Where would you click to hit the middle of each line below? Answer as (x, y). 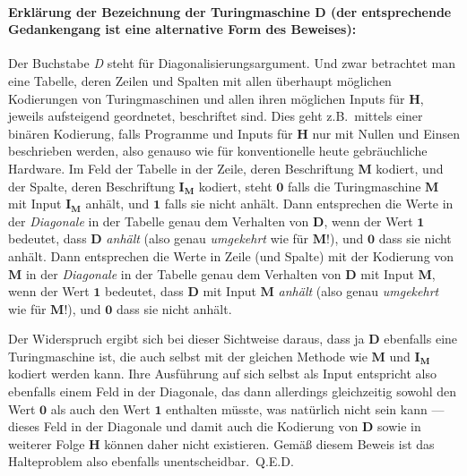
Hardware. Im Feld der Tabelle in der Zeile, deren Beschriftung (181, 168)
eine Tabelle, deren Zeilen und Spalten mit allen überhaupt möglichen (200, 80)
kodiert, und (410, 168)
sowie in (399, 426)
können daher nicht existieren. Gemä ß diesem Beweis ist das (269, 443)
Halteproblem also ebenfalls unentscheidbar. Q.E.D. (151, 461)
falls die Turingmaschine (355, 186)
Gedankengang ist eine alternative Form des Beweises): (182, 29)
